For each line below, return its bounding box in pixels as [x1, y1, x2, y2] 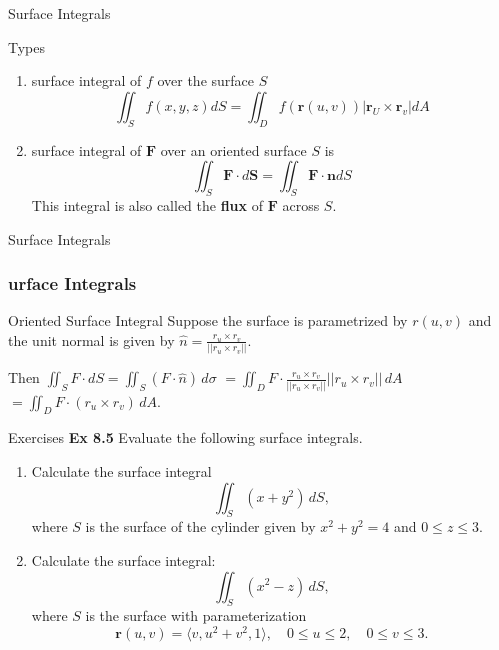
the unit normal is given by [8, 329, 175, 350]
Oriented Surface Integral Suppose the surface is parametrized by [8, 310, 408, 331]
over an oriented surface [160, 139, 307, 160]
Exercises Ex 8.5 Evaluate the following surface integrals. [8, 427, 363, 448]
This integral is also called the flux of [31, 194, 263, 215]
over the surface [157, 70, 255, 91]
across [282, 194, 320, 215]
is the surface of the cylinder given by [85, 516, 316, 537]
